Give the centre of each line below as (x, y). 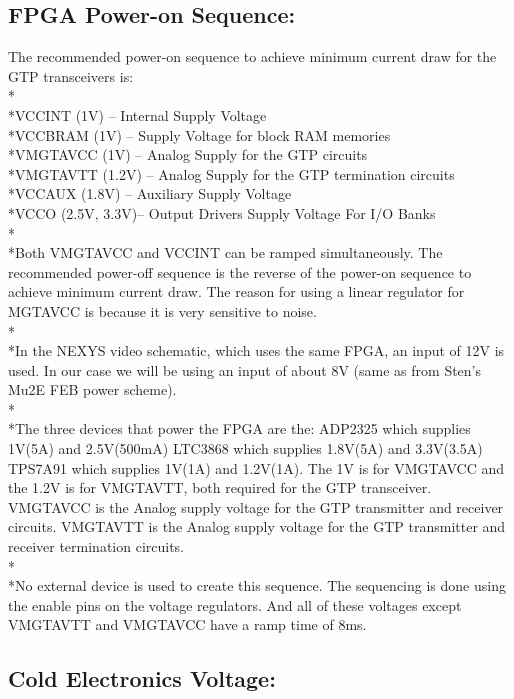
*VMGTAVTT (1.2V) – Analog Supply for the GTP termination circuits (231, 173)
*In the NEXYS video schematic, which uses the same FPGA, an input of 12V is (256, 350)
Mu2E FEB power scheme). (92, 389)
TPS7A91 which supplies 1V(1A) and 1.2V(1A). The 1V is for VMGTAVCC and (256, 467)
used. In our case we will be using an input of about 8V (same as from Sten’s (245, 369)
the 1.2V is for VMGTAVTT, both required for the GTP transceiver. (220, 487)
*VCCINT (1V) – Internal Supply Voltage (137, 114)
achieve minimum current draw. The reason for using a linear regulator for (236, 291)
